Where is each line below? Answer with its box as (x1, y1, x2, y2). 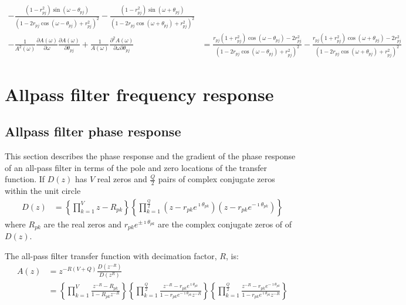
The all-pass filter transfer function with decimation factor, (5, 249, 217, 262)
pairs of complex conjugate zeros (158, 173, 275, 185)
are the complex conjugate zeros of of (158, 217, 292, 230)
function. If (5, 173, 45, 185)
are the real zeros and (43, 217, 122, 230)
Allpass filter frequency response (5, 82, 274, 106)
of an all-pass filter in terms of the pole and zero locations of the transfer (5, 161, 268, 173)
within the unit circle (5, 185, 81, 197)
